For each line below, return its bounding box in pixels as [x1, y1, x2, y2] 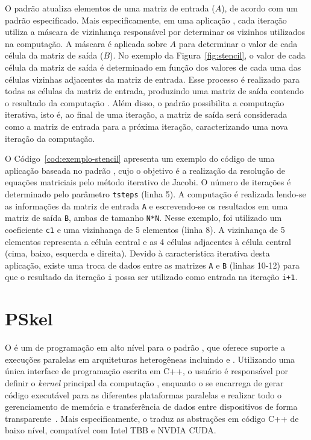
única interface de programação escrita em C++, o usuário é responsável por [5, 365, 288, 377]
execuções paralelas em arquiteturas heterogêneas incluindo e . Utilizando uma [5, 352, 295, 365]
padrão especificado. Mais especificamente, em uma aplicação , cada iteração [5, 13, 287, 26]
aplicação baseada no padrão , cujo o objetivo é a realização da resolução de [5, 164, 285, 176]
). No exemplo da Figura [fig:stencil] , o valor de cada [110, 49, 306, 62]
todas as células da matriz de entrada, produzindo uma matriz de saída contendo [5, 84, 304, 97]
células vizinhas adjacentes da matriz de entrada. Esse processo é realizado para [5, 72, 300, 85]
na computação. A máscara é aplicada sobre [5, 37, 167, 49]
